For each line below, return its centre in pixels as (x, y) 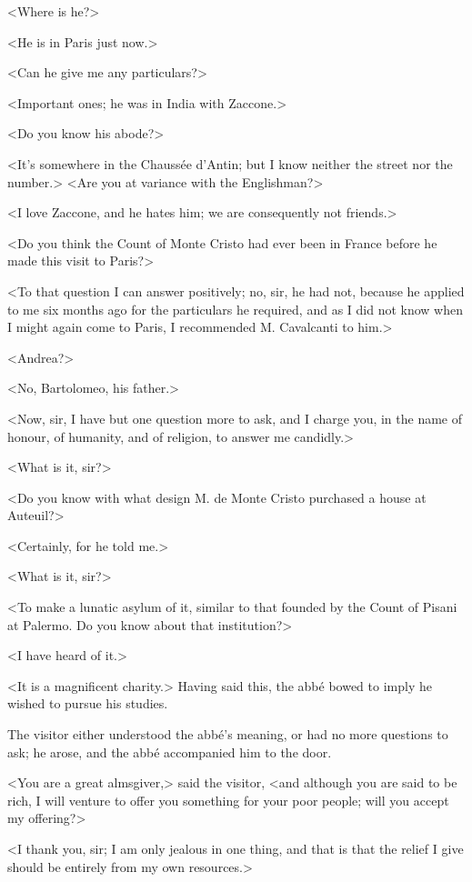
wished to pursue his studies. (88, 703)
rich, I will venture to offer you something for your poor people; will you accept (228, 800)
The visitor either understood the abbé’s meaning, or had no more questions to (228, 734)
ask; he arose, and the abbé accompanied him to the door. (170, 752)
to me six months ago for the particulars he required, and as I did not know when (236, 309)
